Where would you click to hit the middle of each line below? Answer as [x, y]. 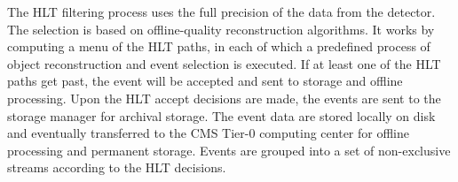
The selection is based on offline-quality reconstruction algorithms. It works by [221, 29]
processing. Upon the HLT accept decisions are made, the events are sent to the [224, 98]
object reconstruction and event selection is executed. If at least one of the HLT [224, 63]
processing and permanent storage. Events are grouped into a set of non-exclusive [229, 150]
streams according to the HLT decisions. [117, 167]
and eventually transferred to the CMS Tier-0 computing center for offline [208, 133]
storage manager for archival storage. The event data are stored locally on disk [221, 115]
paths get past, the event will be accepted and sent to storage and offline [205, 81]
